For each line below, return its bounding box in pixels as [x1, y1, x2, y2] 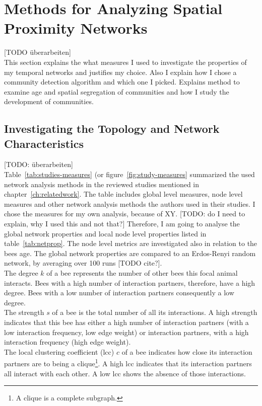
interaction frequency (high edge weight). [4, 337, 131, 347]
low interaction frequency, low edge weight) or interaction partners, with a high [4, 327, 249, 337]
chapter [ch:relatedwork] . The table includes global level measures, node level [4, 189, 243, 199]
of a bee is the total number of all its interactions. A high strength [52, 307, 257, 317]
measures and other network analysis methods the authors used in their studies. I [4, 198, 255, 209]
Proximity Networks [4, 18, 148, 38]
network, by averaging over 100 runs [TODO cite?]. [4, 258, 162, 268]
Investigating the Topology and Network [4, 121, 220, 136]
